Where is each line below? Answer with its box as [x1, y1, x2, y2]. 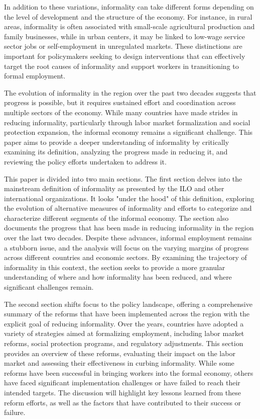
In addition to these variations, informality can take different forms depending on [4, 2, 254, 12]
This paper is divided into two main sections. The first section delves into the [4, 173, 242, 184]
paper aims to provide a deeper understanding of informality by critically [4, 136, 229, 147]
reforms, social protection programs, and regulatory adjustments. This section [4, 338, 243, 348]
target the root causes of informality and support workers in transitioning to [4, 60, 239, 71]
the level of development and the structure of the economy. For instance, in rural [4, 11, 252, 22]
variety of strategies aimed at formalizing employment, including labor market [4, 328, 244, 339]
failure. [4, 407, 26, 417]
